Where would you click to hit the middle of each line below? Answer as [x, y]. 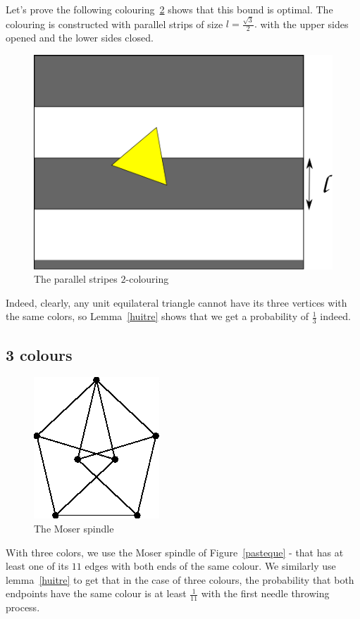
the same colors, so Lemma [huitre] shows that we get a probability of [157, 316]
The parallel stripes [76, 279]
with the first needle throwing [265, 593]
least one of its [37, 566]
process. [23, 607]
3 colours [39, 354]
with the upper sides [304, 24]
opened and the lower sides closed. [80, 38]
